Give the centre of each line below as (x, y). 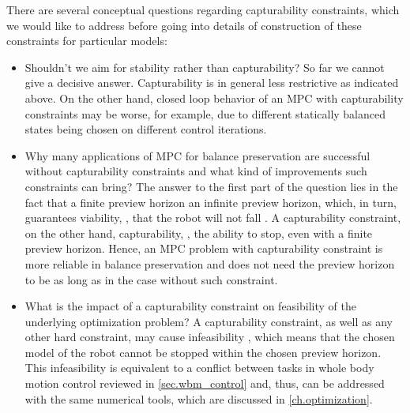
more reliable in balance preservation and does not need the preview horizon (210, 263)
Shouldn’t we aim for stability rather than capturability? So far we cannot (205, 67)
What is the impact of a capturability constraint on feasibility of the (190, 306)
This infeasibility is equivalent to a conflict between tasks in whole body (199, 368)
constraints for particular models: (87, 41)
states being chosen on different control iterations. (146, 129)
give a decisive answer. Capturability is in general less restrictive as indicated (212, 83)
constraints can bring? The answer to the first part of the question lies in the (211, 186)
